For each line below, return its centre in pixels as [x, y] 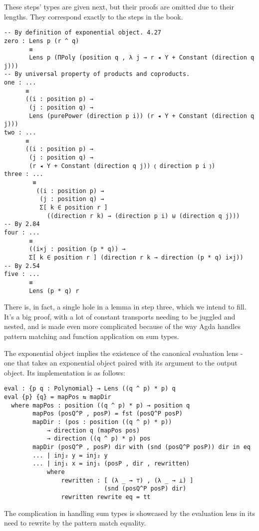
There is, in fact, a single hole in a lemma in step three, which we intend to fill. [125, 307]
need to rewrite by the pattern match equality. [75, 523]
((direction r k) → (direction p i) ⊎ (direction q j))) [143, 216]
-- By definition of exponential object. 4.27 [83, 33]
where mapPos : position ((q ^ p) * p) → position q [101, 405]
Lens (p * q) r [54, 291]
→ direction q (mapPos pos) [93, 430]
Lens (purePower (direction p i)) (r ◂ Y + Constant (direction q [142, 116]
